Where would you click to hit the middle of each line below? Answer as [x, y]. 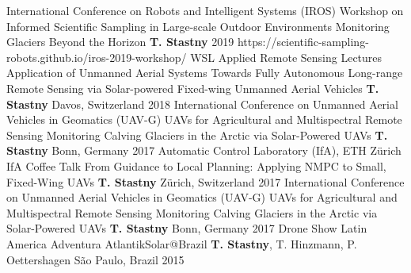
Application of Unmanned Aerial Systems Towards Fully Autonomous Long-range [205, 73]
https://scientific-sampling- [303, 42]
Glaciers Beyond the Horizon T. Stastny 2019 [120, 42]
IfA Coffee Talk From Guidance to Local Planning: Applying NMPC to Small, [196, 165]
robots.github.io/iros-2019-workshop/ [97, 57]
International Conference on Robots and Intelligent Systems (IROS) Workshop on [205, 10]
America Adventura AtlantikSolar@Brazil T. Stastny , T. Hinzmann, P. [182, 243]
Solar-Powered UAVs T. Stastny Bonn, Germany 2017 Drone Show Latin [187, 228]
